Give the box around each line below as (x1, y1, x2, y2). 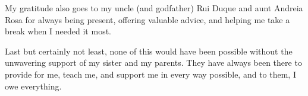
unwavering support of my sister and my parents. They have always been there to (5, 56, 302, 69)
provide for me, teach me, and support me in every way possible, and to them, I (5, 68, 296, 80)
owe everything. (5, 79, 62, 92)
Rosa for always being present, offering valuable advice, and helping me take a (5, 13, 290, 25)
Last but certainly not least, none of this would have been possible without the (5, 44, 293, 57)
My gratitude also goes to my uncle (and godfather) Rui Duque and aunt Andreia (5, 2, 303, 14)
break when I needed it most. (5, 25, 111, 37)
